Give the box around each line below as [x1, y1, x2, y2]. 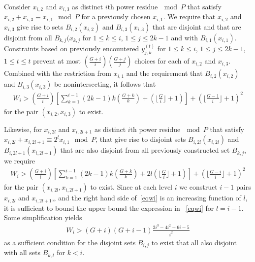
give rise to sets [17, 21, 64, 32]
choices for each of [134, 56, 190, 66]
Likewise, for [4, 124, 42, 134]
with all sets [4, 247, 41, 258]
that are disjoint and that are [152, 21, 241, 32]
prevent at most [33, 56, 81, 66]
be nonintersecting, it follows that [54, 79, 156, 89]
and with [171, 32, 198, 42]
